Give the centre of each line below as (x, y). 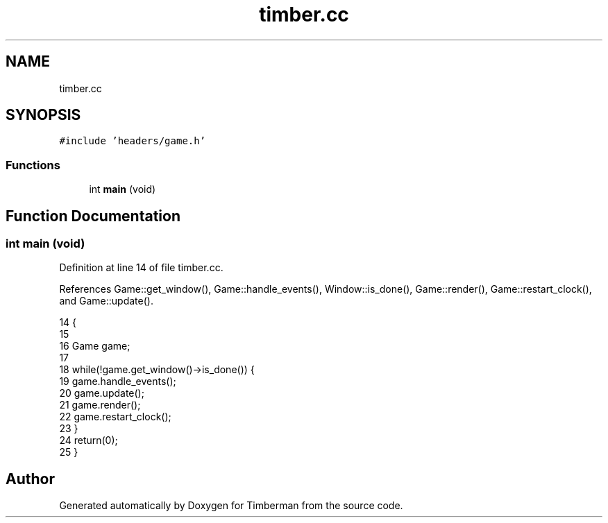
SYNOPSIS (43, 115)
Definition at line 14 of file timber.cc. (141, 268)
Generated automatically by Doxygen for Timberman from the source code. (231, 506)
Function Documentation (93, 216)
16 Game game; (95, 346)
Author (30, 479)
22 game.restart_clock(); (115, 417)
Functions (33, 165)
